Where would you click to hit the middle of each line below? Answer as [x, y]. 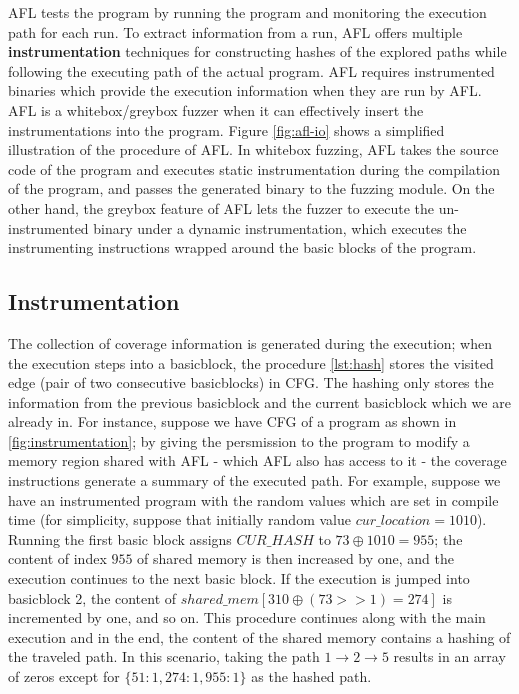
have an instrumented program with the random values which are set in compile [253, 499]
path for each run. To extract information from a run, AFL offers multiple [235, 31]
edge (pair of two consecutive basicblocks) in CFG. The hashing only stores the [251, 382]
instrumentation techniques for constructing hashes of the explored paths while [257, 51]
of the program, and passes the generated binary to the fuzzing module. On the [251, 188]
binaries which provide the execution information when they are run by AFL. [245, 90]
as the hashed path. [311, 676]
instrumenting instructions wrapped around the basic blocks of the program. [242, 247]
